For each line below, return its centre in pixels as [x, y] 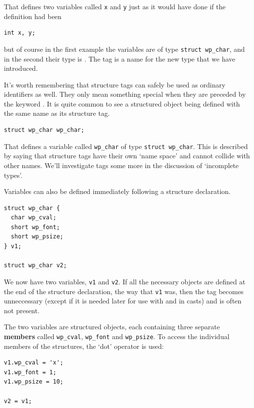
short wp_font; [35, 227]
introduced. [21, 68]
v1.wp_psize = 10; [34, 382]
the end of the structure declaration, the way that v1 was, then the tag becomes [124, 291]
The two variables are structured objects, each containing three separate [112, 327]
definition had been [33, 16]
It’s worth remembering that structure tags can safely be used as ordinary [115, 84]
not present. [22, 310]
